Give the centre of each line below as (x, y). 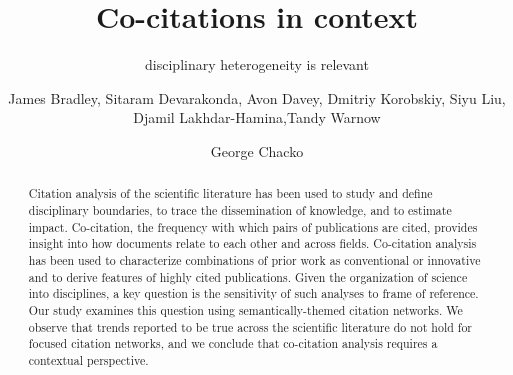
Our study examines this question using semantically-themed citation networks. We (245, 309)
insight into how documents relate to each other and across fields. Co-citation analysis (252, 243)
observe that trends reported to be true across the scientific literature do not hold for (250, 326)
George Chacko (257, 150)
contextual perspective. (88, 359)
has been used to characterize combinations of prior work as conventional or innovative (254, 259)
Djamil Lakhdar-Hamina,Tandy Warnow (257, 117)
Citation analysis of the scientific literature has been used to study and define (230, 193)
